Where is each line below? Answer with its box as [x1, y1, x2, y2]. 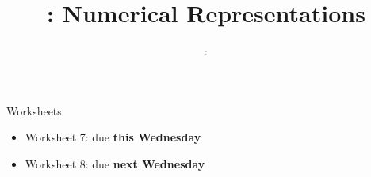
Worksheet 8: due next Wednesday [25, 155, 205, 171]
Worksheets [6, 102, 62, 119]
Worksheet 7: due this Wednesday [25, 129, 201, 145]
